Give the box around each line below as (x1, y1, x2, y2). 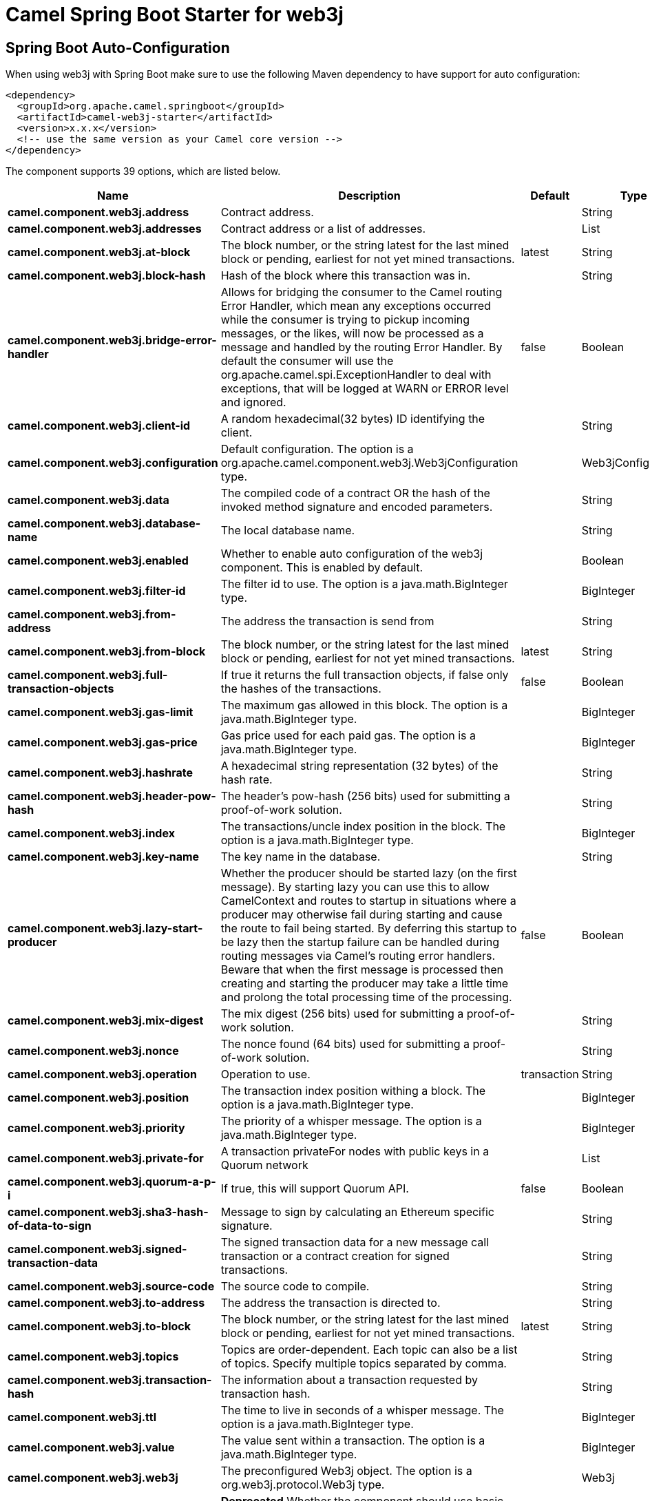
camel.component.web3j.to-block (8, 1319, 191, 1334)
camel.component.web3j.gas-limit (8, 705, 193, 720)
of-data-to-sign (8, 1219, 92, 1233)
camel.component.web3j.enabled (8, 554, 189, 568)
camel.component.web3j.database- (8, 516, 201, 531)
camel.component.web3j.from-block (8, 644, 206, 659)
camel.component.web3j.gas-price (8, 735, 198, 750)
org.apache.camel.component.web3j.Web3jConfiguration (220, 456, 518, 470)
